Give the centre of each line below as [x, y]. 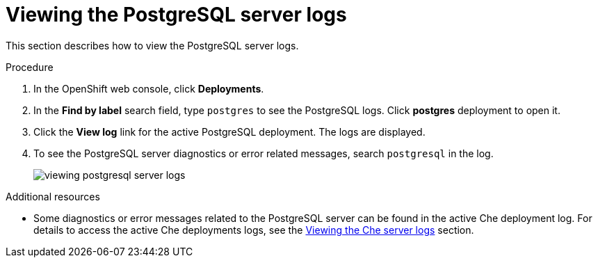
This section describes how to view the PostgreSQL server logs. [152, 45]
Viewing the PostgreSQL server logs [176, 15]
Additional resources [53, 196]
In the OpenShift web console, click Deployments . [149, 88]
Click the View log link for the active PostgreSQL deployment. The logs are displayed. [229, 131]
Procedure [30, 67]
